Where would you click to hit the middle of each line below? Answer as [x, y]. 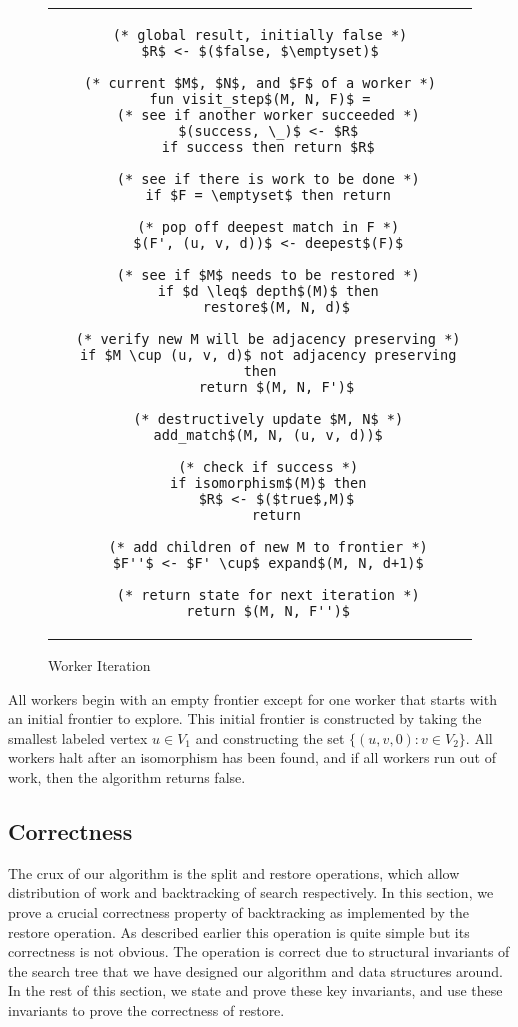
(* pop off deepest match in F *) [268, 227]
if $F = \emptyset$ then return [268, 195]
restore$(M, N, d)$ [276, 307]
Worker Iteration [99, 665]
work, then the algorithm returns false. [127, 776]
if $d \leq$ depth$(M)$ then [268, 291]
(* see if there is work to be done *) [268, 179]
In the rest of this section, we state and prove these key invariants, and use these [255, 990]
